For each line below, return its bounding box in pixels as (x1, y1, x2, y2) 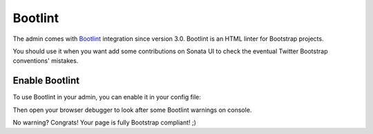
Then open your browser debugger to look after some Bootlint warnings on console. (12, 106, 252, 114)
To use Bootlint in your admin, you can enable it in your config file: (12, 93, 202, 102)
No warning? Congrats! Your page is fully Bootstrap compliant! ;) (12, 118, 197, 127)
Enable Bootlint (12, 75, 79, 86)
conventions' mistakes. (12, 57, 79, 65)
